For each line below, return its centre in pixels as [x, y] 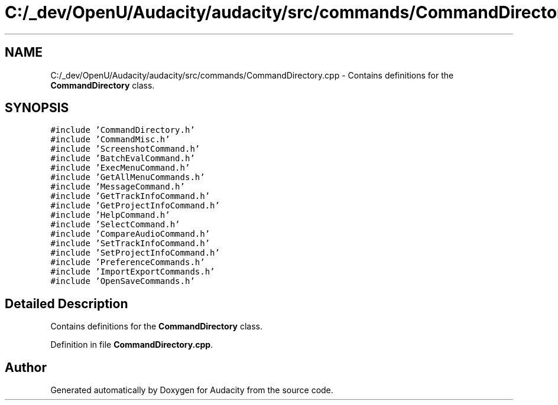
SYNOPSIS [37, 108]
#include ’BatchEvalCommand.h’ [123, 159]
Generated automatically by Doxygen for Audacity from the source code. [192, 390]
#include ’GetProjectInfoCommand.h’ [135, 206]
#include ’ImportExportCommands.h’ [133, 272]
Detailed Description [66, 303]
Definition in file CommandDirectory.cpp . [132, 345]
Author [26, 367]
